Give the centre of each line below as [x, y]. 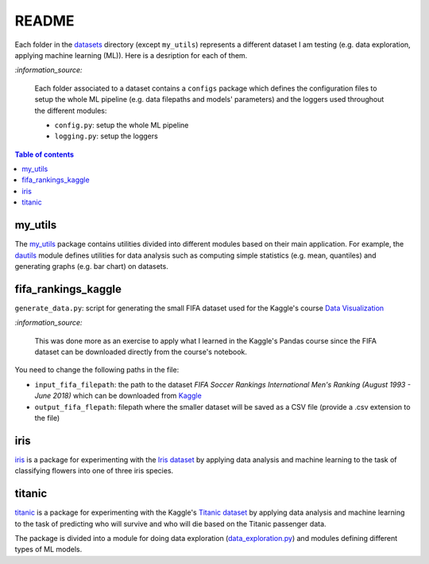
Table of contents [44, 154]
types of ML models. [48, 550]
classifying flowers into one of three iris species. [94, 471]
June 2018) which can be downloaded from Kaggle [118, 396]
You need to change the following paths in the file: [97, 370]
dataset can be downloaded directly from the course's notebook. [141, 352]
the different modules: [71, 111]
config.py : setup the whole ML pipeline [122, 125]
